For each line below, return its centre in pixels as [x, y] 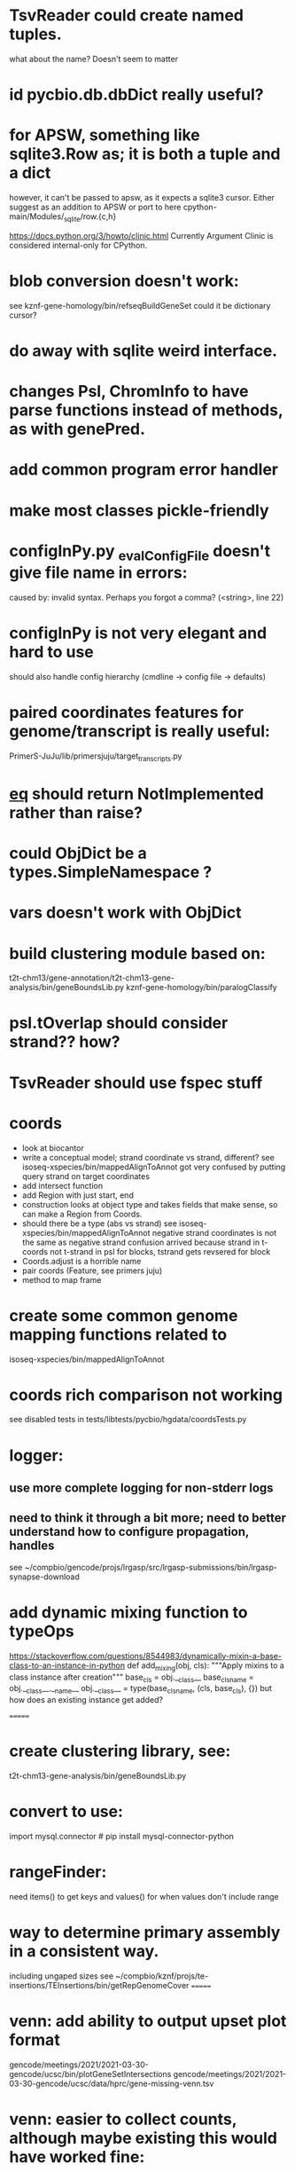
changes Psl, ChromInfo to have [129, 392]
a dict [30, 173]
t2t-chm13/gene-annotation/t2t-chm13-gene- [92, 978]
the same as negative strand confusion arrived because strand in [140, 1242]
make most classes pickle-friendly [139, 510]
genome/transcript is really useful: [140, 732]
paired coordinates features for [127, 713]
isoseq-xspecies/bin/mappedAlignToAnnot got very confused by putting [154, 1167]
